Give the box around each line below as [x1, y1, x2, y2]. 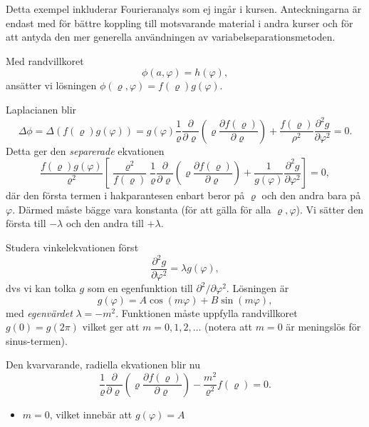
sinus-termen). [6, 333, 68, 348]
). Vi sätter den [296, 201, 364, 216]
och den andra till [66, 216, 144, 231]
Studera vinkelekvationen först [6, 239, 139, 254]
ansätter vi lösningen [6, 78, 97, 93]
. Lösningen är [226, 281, 289, 296]
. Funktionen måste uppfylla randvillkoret [115, 305, 298, 320]
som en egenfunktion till [87, 281, 193, 296]
